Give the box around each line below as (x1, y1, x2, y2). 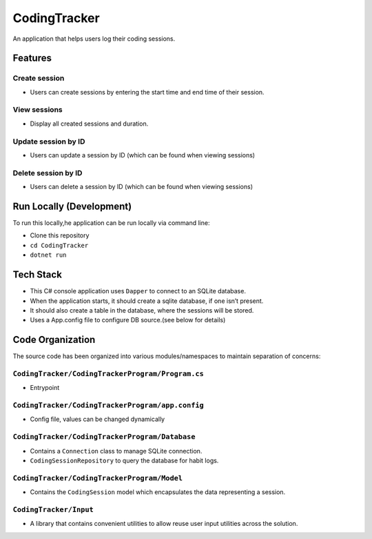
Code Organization (12, 334, 96, 346)
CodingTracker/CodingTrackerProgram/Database (12, 432, 196, 442)
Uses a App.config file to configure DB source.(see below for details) (30, 316, 226, 324)
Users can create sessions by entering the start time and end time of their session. (30, 88, 265, 96)
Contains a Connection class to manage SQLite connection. (30, 447, 203, 455)
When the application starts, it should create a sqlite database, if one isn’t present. (30, 297, 264, 305)
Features (12, 52, 52, 64)
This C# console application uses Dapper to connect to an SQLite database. (30, 287, 246, 295)
